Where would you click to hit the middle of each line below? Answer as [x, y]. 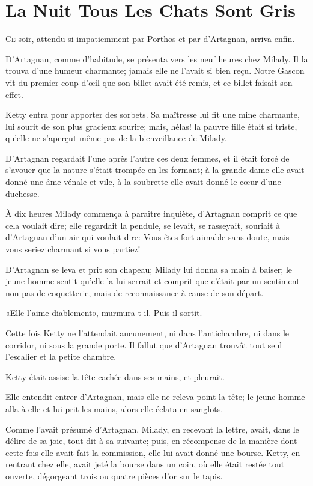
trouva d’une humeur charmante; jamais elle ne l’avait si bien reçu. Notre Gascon [155, 71]
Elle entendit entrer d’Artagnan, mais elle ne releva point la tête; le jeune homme [155, 397]
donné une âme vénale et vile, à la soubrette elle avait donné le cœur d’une [143, 182]
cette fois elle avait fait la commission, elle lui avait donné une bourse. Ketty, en [153, 452]
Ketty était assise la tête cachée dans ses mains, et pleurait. [115, 376]
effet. [14, 94]
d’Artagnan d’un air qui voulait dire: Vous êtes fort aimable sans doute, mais [147, 237]
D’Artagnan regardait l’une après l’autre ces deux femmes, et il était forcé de [147, 158]
